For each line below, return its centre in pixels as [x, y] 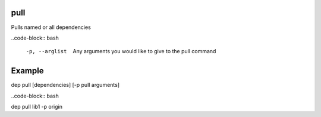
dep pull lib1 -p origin [37, 106]
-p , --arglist [46, 51]
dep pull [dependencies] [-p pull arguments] [65, 85]
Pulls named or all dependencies [51, 27]
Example [27, 71]
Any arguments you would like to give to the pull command [144, 51]
